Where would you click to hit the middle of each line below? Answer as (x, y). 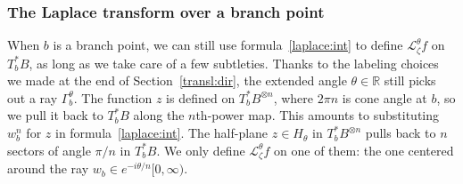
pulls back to (401, 133)
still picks (410, 80)
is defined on (201, 97)
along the (159, 115)
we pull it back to (55, 115)
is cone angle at (384, 97)
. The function (113, 97)
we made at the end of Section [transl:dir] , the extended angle (177, 80)
